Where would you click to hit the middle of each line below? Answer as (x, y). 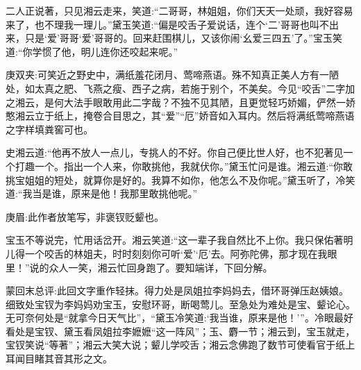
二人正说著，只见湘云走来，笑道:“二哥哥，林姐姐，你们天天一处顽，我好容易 (179, 10)
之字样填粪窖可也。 (49, 129)
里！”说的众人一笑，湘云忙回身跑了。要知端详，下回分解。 (139, 267)
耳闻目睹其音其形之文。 (59, 359)
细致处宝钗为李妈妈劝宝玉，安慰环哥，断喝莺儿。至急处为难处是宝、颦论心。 (180, 304)
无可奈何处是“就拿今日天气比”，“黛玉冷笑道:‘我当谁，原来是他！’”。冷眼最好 (179, 318)
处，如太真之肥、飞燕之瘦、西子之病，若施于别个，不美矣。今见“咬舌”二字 (176, 88)
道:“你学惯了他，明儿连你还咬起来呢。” (92, 51)
